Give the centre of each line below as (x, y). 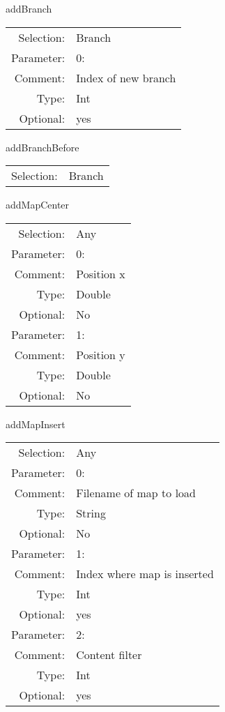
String (91, 513)
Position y (101, 354)
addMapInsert (36, 424)
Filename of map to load (136, 493)
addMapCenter (38, 205)
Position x (101, 273)
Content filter (109, 655)
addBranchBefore (42, 147)
